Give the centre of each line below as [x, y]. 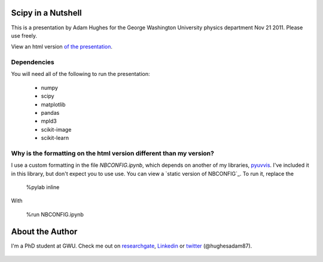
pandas [50, 113]
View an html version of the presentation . [62, 47]
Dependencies [33, 62]
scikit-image [56, 129]
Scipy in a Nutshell [46, 13]
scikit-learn [55, 138]
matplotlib [53, 104]
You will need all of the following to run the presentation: [80, 74]
